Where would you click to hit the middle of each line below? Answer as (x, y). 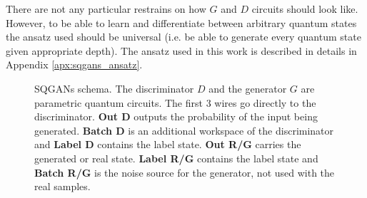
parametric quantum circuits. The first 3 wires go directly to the (175, 102)
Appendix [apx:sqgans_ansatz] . (74, 64)
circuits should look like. (305, 9)
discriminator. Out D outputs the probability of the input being (176, 116)
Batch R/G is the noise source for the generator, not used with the (185, 172)
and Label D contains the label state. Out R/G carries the (168, 144)
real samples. (62, 186)
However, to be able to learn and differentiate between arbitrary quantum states (181, 22)
